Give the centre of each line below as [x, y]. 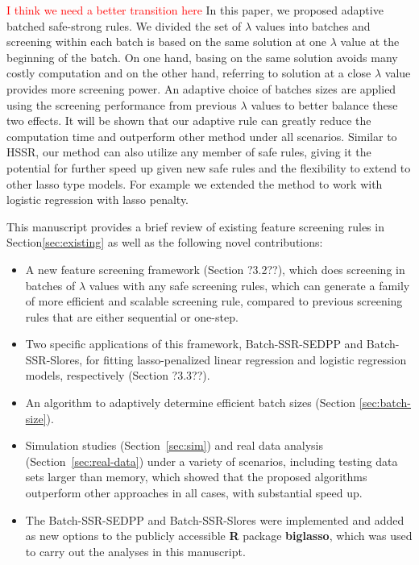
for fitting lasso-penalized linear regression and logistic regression [246, 359]
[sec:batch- [385, 403]
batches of [50, 285]
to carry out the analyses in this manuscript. [135, 551]
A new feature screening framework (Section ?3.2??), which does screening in [215, 269]
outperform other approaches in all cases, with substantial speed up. [194, 493]
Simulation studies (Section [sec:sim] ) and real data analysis [174, 445]
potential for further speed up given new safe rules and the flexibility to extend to [209, 167]
